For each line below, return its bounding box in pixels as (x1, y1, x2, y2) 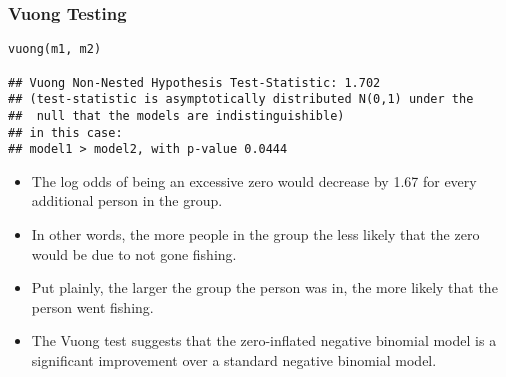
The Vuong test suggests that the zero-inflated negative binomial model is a (31, 330, 497, 351)
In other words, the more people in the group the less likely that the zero (31, 224, 480, 244)
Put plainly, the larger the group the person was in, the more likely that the (31, 277, 498, 298)
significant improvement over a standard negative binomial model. (31, 349, 437, 370)
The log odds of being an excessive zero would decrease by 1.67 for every (31, 170, 477, 191)
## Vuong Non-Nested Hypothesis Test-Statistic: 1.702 (8, 75, 381, 90)
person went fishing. (31, 296, 154, 317)
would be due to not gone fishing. (31, 243, 237, 264)
